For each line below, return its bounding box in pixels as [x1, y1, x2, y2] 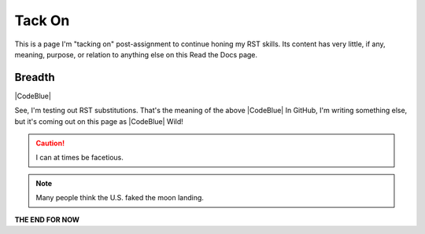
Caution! [35, 138, 65, 148]
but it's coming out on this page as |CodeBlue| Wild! [14, 116, 184, 126]
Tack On [14, 12, 70, 29]
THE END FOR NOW [14, 214, 80, 224]
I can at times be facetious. [35, 153, 124, 163]
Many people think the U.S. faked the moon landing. [35, 193, 205, 203]
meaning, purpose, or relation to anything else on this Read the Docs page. [14, 49, 258, 59]
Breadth [14, 71, 55, 84]
